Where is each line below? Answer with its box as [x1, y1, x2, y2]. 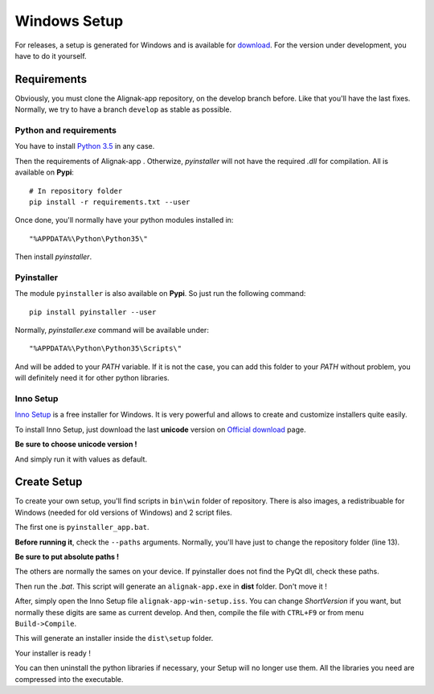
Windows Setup [14, 12, 124, 30]
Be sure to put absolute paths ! [14, 552, 120, 561]
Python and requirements [14, 125, 117, 136]
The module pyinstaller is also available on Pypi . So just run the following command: [14, 289, 306, 298]
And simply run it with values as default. [14, 454, 148, 464]
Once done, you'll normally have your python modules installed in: [14, 216, 234, 225]
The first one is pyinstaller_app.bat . [14, 523, 149, 532]
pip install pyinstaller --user [29, 307, 157, 317]
